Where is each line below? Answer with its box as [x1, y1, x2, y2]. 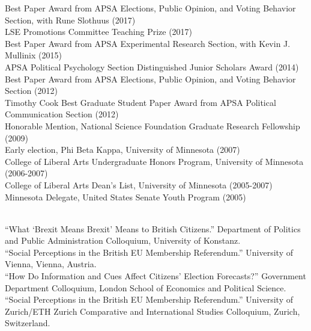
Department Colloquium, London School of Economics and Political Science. [5, 281, 286, 294]
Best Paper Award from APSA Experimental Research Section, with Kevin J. [5, 37, 291, 49]
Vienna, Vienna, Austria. [5, 258, 97, 270]
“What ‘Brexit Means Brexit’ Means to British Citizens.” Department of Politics [5, 222, 301, 235]
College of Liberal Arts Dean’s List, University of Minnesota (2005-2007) [5, 178, 273, 191]
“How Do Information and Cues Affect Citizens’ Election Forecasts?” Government [5, 270, 306, 282]
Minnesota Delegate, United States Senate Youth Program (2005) [5, 190, 246, 203]
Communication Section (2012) [5, 108, 119, 120]
